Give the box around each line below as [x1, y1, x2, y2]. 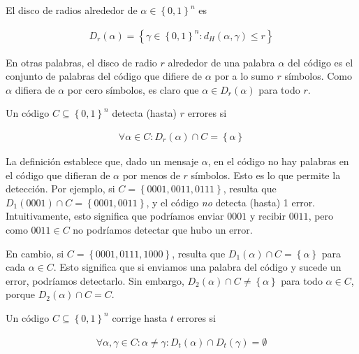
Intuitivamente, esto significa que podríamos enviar [6, 208, 224, 223]
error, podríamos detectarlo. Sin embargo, [6, 273, 184, 288]
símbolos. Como [284, 69, 352, 83]
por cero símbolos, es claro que [67, 82, 199, 97]
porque [6, 287, 36, 302]
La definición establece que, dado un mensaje [6, 154, 199, 169]
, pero [308, 208, 334, 223]
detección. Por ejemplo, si [6, 181, 115, 196]
